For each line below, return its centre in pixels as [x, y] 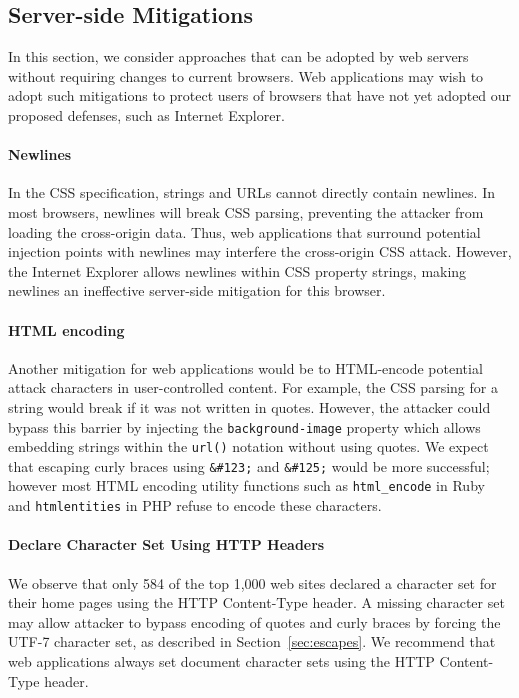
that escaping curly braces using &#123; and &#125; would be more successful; [249, 465]
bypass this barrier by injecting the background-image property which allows [244, 426]
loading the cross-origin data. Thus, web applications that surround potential [244, 231]
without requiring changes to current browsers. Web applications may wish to [246, 75]
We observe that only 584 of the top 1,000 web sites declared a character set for [252, 582]
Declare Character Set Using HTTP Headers [166, 544]
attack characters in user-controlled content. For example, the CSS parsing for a [253, 387]
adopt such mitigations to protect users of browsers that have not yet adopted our [260, 95]
